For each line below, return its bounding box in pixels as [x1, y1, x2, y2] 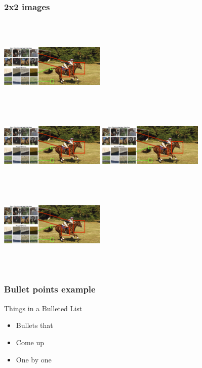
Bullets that [16, 320, 53, 330]
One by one [16, 354, 52, 364]
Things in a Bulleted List [4, 303, 83, 313]
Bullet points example [4, 283, 96, 296]
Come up [16, 337, 45, 347]
